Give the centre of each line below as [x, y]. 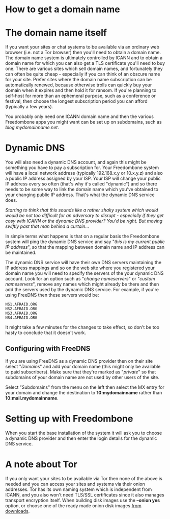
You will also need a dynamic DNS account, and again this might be [76, 162]
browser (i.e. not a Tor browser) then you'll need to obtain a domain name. [83, 53]
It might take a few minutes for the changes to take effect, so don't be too [82, 327]
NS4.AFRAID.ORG [21, 318]
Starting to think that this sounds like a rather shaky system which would [82, 210]
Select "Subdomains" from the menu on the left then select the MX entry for [85, 387]
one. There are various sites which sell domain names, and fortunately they [84, 69]
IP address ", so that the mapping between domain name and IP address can [85, 247]
